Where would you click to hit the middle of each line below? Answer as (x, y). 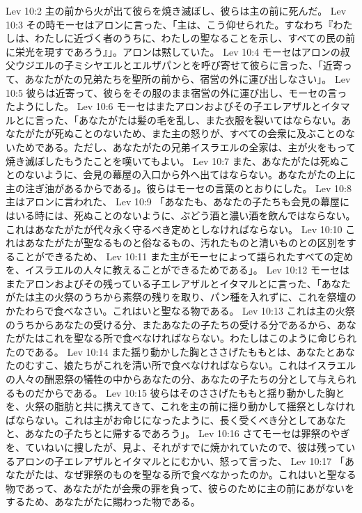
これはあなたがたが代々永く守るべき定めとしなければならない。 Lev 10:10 (174, 229)
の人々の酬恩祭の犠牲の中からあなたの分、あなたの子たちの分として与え (171, 379)
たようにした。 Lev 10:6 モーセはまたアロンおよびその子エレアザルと (164, 106)
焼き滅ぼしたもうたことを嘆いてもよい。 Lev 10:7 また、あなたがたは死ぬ (173, 160)
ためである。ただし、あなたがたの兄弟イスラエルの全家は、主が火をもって (185, 147)
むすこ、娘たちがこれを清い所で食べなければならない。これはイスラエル (190, 365)
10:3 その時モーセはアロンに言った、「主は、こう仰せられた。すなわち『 (170, 24)
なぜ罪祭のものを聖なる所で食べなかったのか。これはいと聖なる (210, 474)
